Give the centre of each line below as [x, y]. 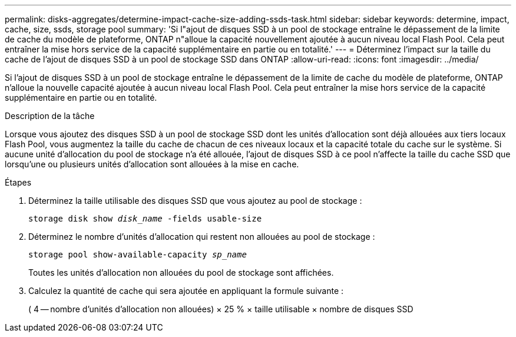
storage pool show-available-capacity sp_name [138, 255]
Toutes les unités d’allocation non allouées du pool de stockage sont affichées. [181, 272]
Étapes [18, 182]
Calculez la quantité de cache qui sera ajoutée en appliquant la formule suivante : [186, 291]
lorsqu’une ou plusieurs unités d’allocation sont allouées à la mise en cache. [152, 164]
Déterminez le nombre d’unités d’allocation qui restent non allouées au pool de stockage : [202, 237]
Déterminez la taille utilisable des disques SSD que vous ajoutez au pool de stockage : [195, 201]
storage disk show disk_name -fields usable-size [145, 219]
